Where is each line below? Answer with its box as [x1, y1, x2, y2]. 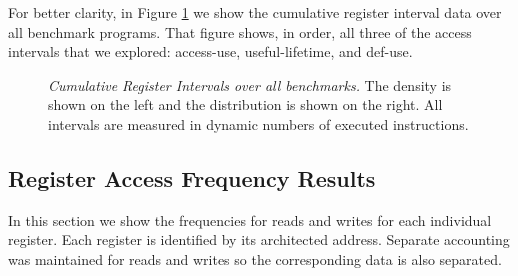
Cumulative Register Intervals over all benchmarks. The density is [48, 74, 452, 95]
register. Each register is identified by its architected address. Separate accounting [8, 229, 510, 250]
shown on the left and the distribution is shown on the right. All [48, 94, 443, 115]
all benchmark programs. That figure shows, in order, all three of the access [8, 21, 472, 42]
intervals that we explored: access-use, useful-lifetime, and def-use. [8, 41, 413, 62]
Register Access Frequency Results [8, 162, 376, 193]
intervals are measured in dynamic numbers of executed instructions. [48, 113, 469, 134]
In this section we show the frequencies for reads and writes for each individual [8, 209, 492, 230]
